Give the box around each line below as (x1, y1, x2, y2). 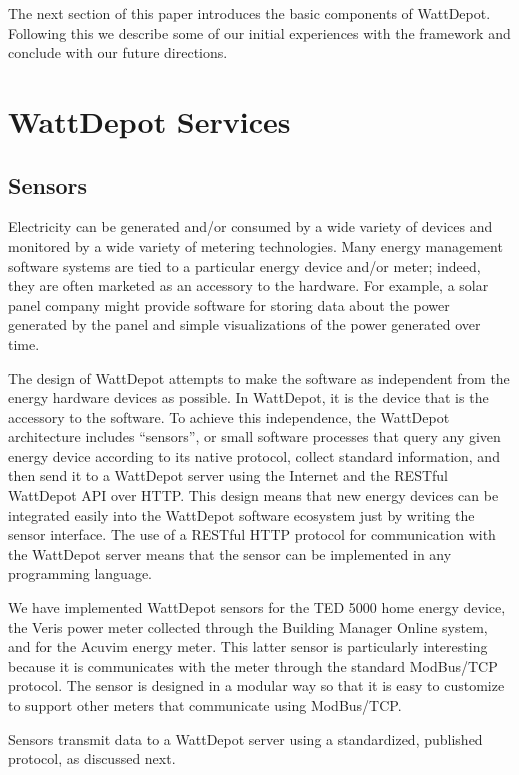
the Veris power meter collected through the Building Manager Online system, (8, 616, 488, 637)
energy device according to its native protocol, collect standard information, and (8, 445, 500, 466)
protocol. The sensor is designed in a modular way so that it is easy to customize (8, 675, 505, 696)
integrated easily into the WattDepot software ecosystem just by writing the (8, 504, 475, 525)
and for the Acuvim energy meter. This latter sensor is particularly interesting (8, 636, 488, 657)
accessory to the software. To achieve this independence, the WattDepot (8, 406, 450, 427)
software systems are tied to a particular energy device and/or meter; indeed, (8, 255, 481, 276)
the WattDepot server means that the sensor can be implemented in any (8, 543, 452, 564)
